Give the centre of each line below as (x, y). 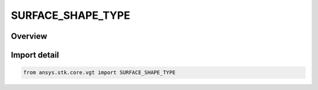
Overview (29, 36)
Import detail (35, 55)
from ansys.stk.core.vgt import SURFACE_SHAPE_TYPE (100, 73)
